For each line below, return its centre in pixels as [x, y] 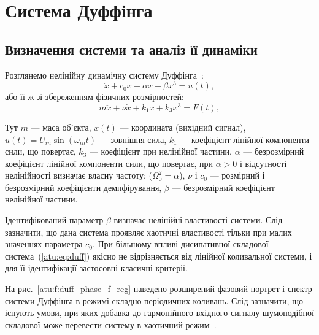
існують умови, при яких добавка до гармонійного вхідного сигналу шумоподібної [159, 313]
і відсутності [263, 163]
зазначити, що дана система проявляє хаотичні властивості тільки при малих [148, 232]
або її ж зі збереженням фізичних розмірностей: [94, 97]
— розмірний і [237, 175]
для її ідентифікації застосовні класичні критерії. [96, 268]
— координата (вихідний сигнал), [183, 127]
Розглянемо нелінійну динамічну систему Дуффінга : [104, 75]
